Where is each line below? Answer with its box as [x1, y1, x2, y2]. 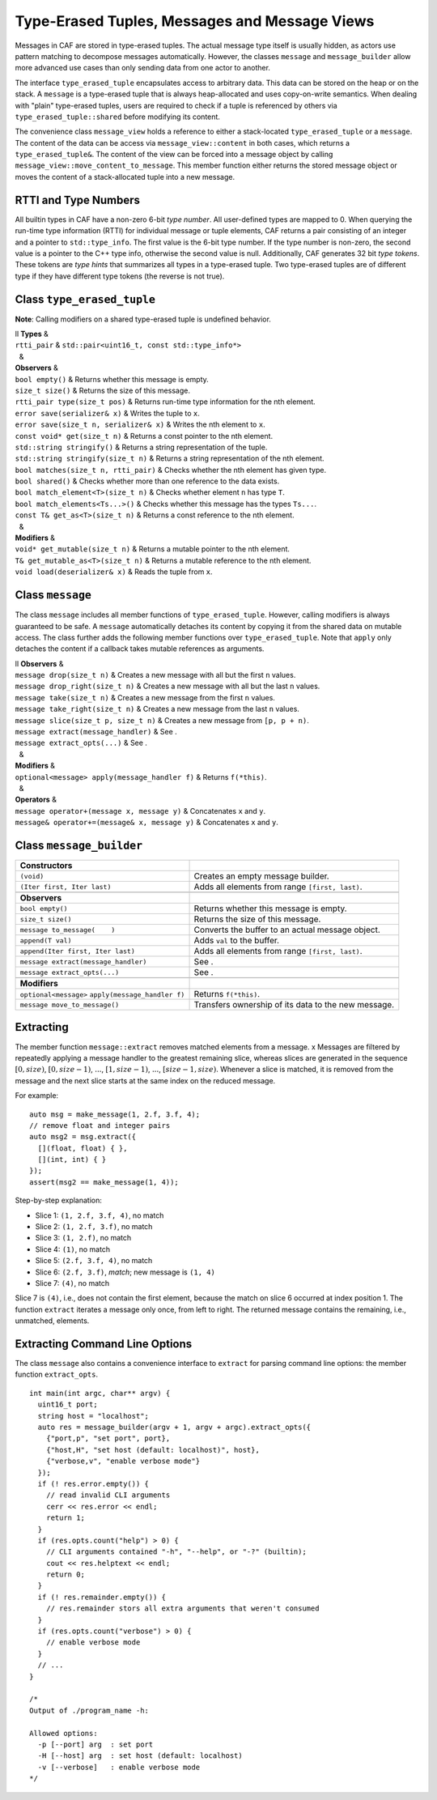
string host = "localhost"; [37, 1411, 150, 1420]
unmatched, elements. [15, 1316, 90, 1326]
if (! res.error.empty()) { [37, 1479, 150, 1488]
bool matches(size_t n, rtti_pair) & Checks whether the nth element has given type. [15, 465, 327, 474]
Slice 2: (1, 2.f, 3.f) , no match [35, 1222, 153, 1232]
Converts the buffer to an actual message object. [193, 924, 380, 935]
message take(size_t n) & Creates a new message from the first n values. [15, 692, 275, 702]
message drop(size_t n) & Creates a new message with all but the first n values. [15, 670, 296, 680]
